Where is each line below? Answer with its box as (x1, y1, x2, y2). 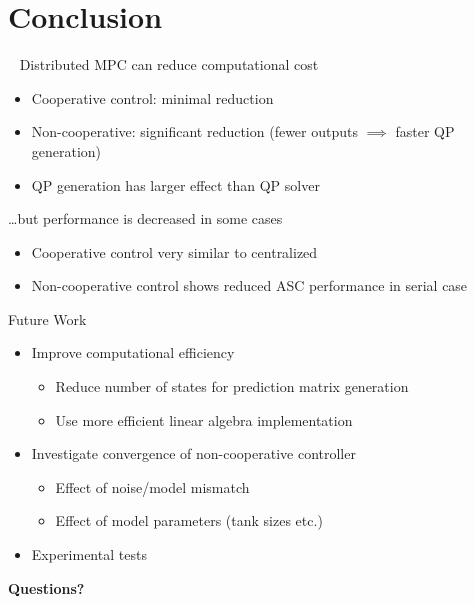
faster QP (395, 121, 455, 142)
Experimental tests (31, 544, 147, 565)
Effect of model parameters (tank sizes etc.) (55, 510, 323, 531)
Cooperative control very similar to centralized (31, 241, 318, 262)
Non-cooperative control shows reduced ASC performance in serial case (31, 275, 468, 296)
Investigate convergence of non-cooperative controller (31, 443, 356, 464)
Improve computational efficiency (31, 342, 235, 363)
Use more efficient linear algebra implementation (55, 409, 353, 430)
